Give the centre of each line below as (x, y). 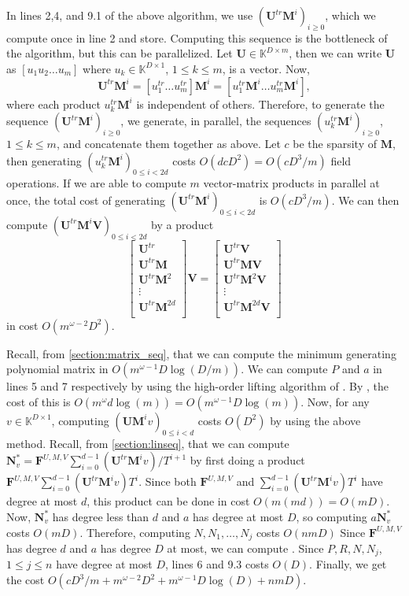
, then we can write (335, 53)
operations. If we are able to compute (96, 183)
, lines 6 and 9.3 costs (217, 564)
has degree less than (101, 516)
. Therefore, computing (135, 532)
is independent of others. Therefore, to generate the (260, 104)
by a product (182, 224)
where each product (53, 104)
